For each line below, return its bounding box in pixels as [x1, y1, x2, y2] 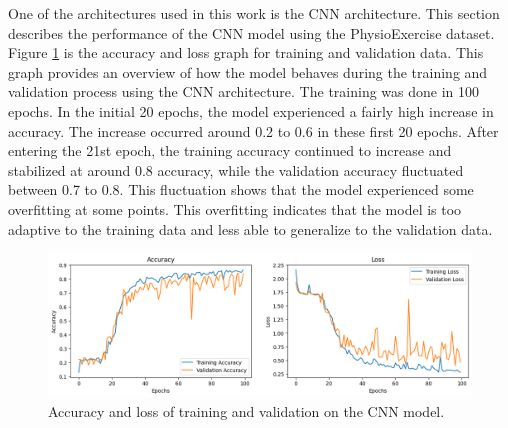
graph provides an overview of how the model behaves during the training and [8, 61, 488, 82]
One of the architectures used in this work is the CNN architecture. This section [8, 3, 500, 23]
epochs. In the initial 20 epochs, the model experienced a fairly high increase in [8, 100, 494, 121]
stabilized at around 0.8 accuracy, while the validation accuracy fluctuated [8, 159, 464, 180]
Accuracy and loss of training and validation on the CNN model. [48, 400, 445, 421]
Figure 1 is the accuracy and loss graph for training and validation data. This [8, 42, 484, 63]
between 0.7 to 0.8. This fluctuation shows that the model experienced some [8, 179, 474, 200]
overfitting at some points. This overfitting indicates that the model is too [8, 198, 462, 219]
